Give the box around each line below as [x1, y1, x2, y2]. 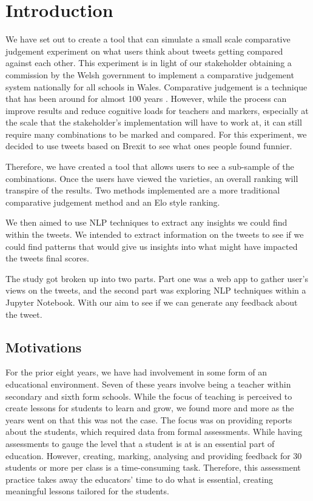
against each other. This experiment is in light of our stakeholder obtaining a [5, 56, 292, 69]
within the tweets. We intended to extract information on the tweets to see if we [5, 228, 304, 241]
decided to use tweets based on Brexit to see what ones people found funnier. [5, 140, 292, 152]
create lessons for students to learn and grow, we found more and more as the [5, 402, 294, 414]
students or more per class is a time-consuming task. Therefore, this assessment [5, 461, 301, 474]
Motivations [5, 337, 82, 356]
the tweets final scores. [5, 252, 89, 264]
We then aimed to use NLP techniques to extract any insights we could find [5, 216, 288, 229]
